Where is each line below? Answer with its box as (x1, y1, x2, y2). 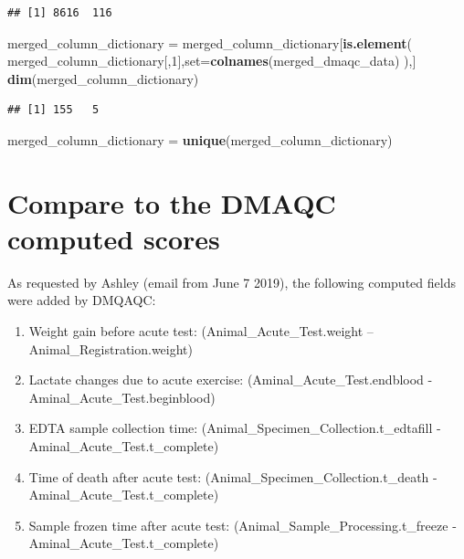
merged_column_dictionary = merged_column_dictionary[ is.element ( (7, 33, 412, 52)
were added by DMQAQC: (7, 290, 156, 310)
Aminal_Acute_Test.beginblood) (28, 387, 216, 406)
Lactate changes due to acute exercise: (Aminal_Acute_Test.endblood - (28, 370, 433, 389)
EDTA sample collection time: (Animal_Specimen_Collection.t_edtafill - (28, 418, 441, 438)
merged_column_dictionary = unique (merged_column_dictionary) (7, 130, 393, 149)
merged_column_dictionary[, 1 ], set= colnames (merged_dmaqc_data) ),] (7, 51, 417, 70)
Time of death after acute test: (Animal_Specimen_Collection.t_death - (28, 467, 438, 486)
